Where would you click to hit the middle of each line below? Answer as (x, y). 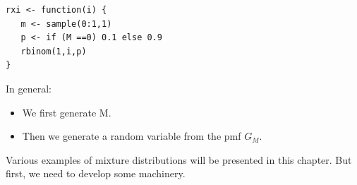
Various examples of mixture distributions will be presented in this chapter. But (179, 159)
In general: (29, 88)
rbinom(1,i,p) (54, 51)
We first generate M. (67, 112)
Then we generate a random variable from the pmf (132, 136)
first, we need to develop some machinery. (96, 173)
